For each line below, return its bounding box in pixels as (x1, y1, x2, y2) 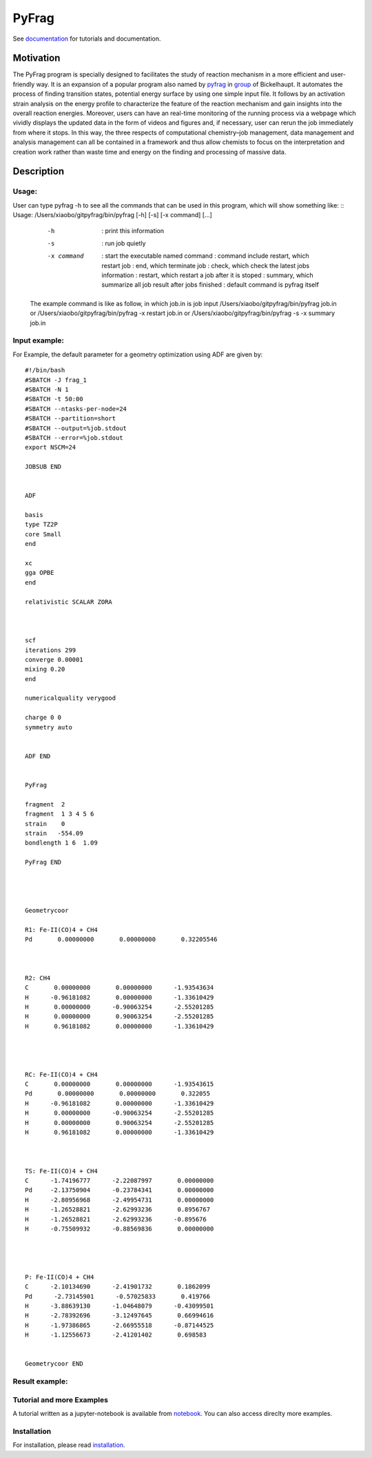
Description (12, 165, 65, 177)
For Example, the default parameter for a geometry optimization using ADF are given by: (12, 350, 263, 358)
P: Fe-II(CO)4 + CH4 (25, 1273, 94, 1281)
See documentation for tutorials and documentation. (12, 34, 161, 43)
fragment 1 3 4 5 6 (25, 810, 94, 818)
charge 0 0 (25, 713, 62, 722)
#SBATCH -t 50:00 (25, 395, 83, 403)
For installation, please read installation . (12, 1441, 125, 1449)
